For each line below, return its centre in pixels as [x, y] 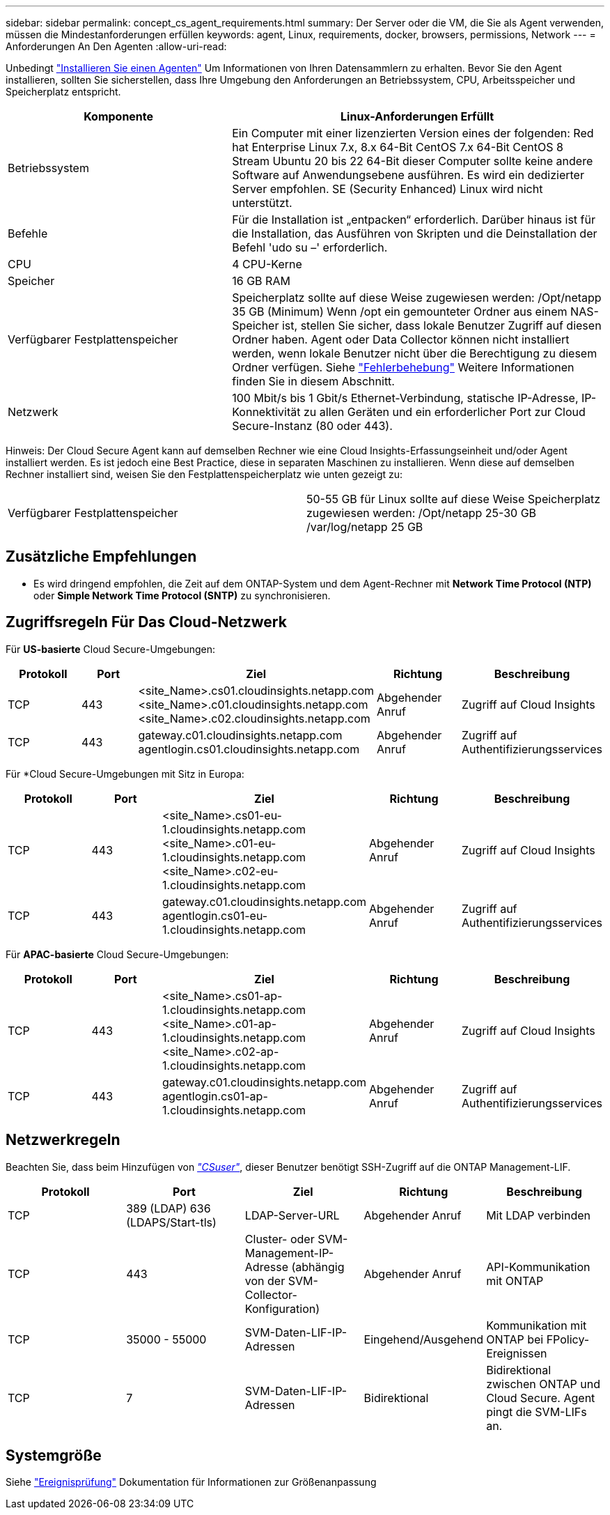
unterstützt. [262, 203]
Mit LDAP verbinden [539, 1215]
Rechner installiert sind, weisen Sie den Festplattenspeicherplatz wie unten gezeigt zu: [204, 474]
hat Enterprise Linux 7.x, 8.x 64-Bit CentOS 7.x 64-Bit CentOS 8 [398, 147]
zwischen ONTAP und [543, 1384]
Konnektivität [266, 412]
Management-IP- [289, 1253]
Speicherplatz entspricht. [63, 92]
